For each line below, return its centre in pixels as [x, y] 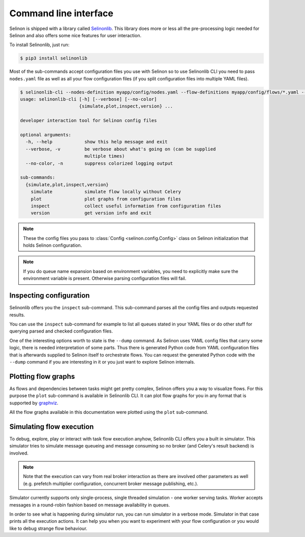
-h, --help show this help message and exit [97, 142]
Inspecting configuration [50, 296]
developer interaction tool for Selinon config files [88, 121]
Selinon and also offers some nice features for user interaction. [75, 35]
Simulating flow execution [52, 426]
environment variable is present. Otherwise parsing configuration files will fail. [105, 278]
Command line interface [62, 13]
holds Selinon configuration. [53, 245]
